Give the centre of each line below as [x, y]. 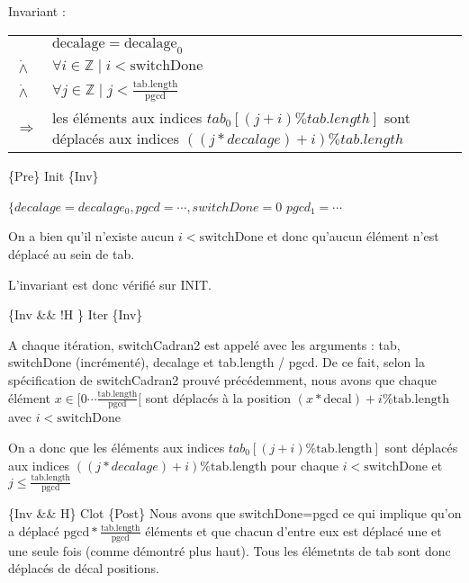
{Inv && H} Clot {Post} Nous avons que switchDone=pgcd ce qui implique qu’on [235, 513]
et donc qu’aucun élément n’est [353, 236]
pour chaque [305, 465]
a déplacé [34, 530]
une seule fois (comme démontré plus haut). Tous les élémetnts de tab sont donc [230, 550]
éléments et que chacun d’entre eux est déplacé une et [293, 530]
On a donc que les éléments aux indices [117, 447]
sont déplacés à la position [218, 397]
